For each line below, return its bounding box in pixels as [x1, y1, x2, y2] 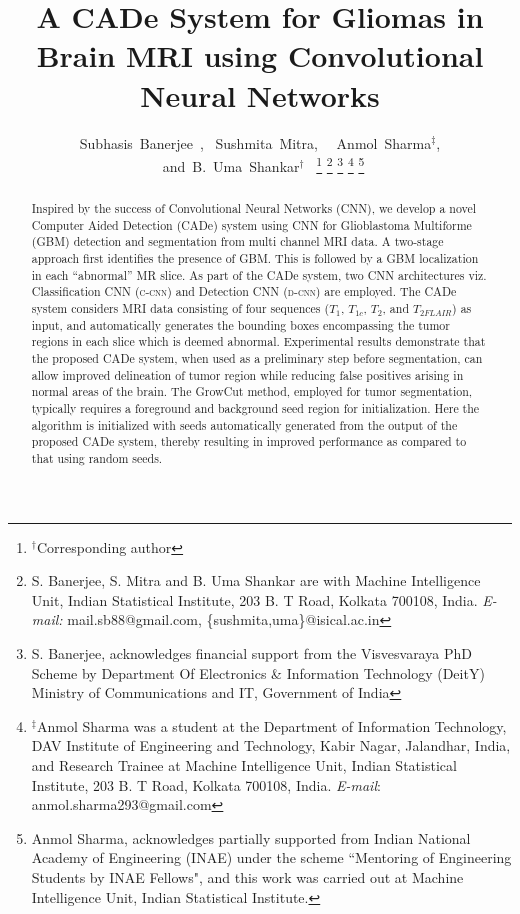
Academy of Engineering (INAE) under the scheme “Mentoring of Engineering [31, 847, 512, 868]
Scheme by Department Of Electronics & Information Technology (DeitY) [31, 662, 485, 683]
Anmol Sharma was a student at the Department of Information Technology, [36, 715, 507, 736]
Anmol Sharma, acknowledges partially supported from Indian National [31, 827, 471, 848]
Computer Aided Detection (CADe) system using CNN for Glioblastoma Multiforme [31, 216, 472, 233]
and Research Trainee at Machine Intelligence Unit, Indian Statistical [31, 754, 457, 775]
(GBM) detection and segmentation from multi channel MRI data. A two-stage [31, 233, 444, 250]
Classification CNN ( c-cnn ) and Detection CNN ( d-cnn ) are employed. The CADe [31, 283, 457, 300]
